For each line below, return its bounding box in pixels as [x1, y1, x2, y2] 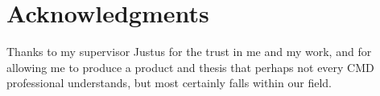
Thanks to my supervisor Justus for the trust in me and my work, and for [6, 43, 372, 60]
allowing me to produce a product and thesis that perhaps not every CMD [6, 58, 374, 75]
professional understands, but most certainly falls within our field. [6, 74, 332, 91]
